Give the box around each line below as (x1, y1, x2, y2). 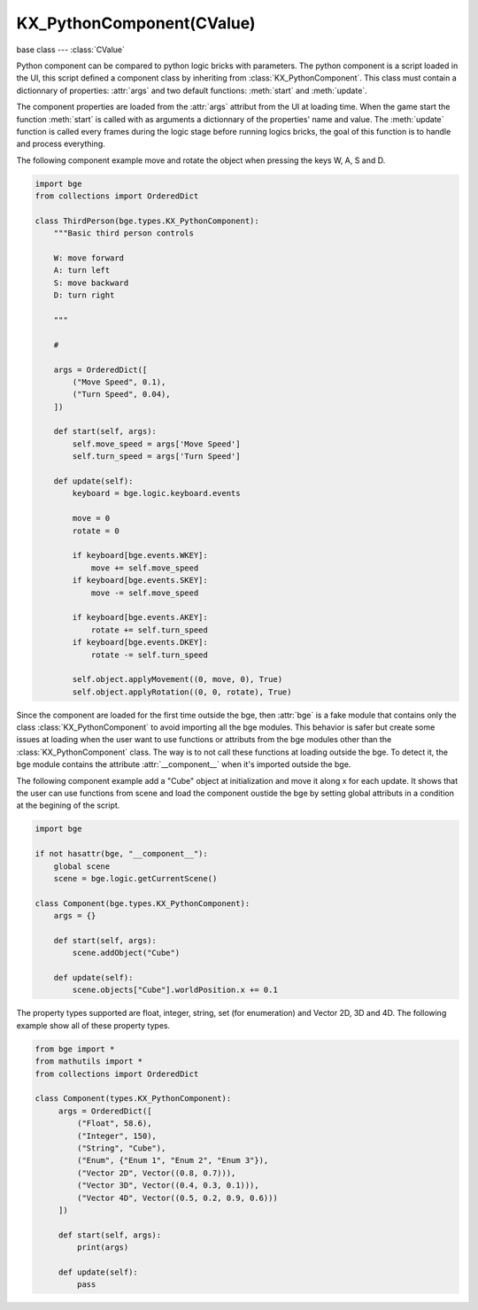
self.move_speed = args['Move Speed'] (72, 438, 241, 449)
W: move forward (53, 253, 124, 263)
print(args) (76, 1243, 129, 1252)
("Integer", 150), (76, 1130, 157, 1141)
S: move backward (53, 277, 129, 288)
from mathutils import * (35, 1057, 143, 1066)
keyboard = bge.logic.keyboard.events (72, 488, 241, 499)
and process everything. (16, 138, 105, 150)
